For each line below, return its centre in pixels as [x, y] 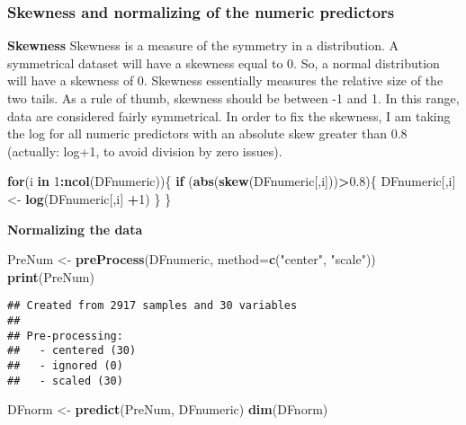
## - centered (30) [72, 351]
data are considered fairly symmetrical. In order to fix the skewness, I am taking [229, 115]
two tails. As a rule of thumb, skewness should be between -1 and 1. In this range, [233, 98]
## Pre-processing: [65, 336]
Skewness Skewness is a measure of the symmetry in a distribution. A [203, 45]
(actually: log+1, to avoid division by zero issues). [145, 151]
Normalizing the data [75, 229]
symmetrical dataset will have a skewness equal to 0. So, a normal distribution [224, 62]
